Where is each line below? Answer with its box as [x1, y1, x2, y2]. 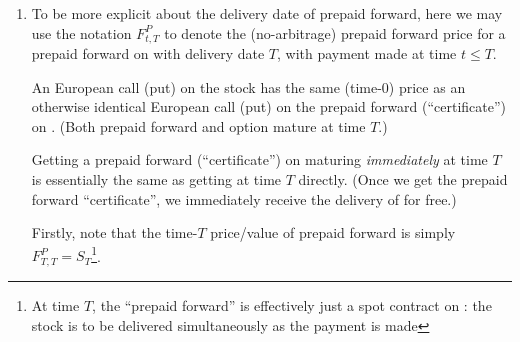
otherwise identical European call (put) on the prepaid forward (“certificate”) [31, 96, 507, 117]
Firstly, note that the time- [31, 222, 198, 243]
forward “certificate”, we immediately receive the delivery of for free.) [31, 188, 457, 209]
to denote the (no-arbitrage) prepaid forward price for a [164, 22, 506, 43]
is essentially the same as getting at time [31, 169, 282, 190]
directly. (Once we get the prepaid [298, 169, 508, 190]
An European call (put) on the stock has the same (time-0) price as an [31, 76, 466, 97]
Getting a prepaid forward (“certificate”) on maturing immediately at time [31, 149, 488, 170]
